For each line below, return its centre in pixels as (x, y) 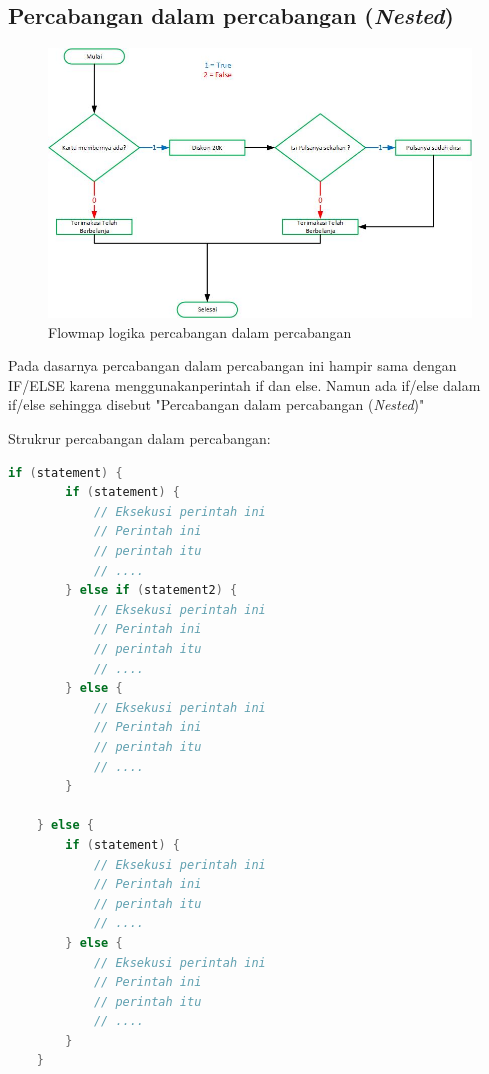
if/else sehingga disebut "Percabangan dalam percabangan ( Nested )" (216, 404)
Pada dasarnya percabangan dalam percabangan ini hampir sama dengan (232, 365)
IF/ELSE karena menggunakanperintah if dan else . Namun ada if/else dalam (244, 384)
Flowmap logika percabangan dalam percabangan (200, 331)
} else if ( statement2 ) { (151, 590)
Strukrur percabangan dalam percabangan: (139, 438)
